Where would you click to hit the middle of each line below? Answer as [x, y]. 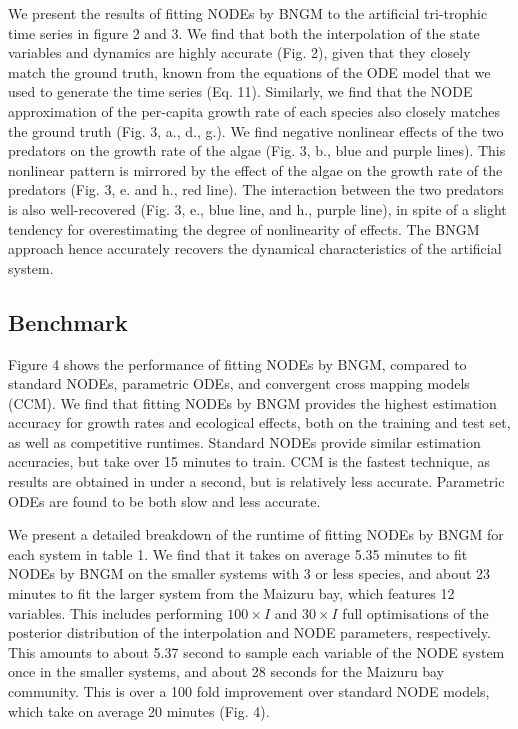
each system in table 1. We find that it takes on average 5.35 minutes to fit [238, 553]
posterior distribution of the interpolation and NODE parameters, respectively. [249, 632]
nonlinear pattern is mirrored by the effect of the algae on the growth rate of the [255, 169]
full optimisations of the [415, 612]
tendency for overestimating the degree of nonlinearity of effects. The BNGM [244, 228]
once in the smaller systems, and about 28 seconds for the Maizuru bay [226, 671]
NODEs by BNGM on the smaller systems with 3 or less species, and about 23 [249, 573]
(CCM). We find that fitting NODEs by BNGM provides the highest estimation [252, 402]
